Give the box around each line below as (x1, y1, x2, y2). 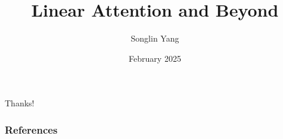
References (5, 122, 58, 137)
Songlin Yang (130, 32, 179, 45)
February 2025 (129, 52, 181, 64)
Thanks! (5, 97, 35, 109)
